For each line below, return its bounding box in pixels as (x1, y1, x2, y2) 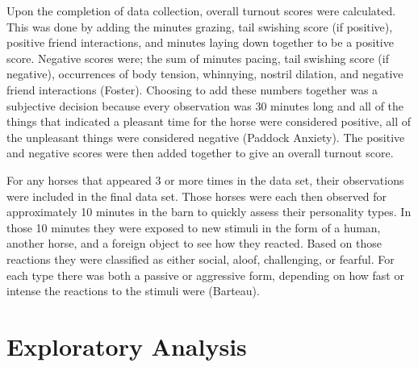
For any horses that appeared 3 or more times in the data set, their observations (6, 171, 404, 188)
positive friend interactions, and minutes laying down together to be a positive (6, 34, 394, 51)
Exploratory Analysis (6, 329, 247, 362)
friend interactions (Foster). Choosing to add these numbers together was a (6, 81, 378, 98)
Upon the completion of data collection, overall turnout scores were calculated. (6, 2, 396, 19)
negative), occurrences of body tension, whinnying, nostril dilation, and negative (6, 65, 403, 82)
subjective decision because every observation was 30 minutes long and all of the (6, 97, 404, 114)
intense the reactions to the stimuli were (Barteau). (6, 282, 260, 299)
